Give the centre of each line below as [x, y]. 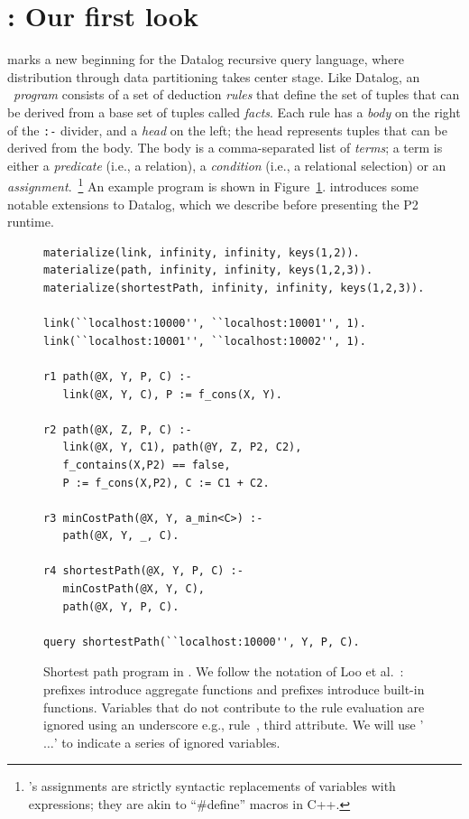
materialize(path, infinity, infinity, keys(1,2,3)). [208, 270]
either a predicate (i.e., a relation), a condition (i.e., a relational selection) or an [227, 165]
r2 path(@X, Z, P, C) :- [118, 429]
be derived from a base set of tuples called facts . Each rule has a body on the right [234, 112]
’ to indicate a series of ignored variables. [167, 742]
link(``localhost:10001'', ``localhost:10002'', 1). [205, 341]
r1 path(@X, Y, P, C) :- [118, 376]
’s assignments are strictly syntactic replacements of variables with [212, 786]
